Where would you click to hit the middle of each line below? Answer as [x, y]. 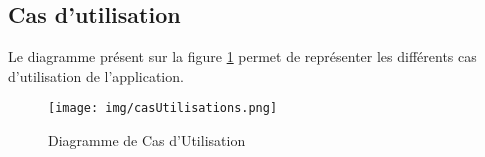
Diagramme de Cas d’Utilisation [147, 140]
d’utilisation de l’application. [96, 75]
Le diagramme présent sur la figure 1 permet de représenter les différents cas [242, 56]
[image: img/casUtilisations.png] [163, 108]
